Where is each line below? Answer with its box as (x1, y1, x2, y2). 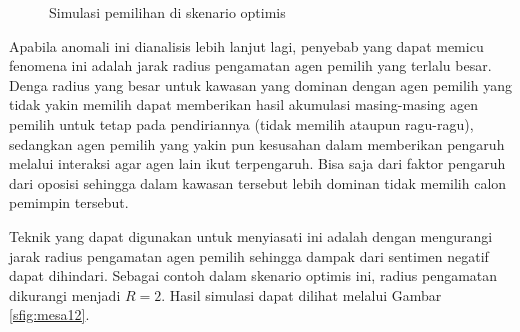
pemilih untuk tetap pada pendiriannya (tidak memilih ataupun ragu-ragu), (9, 113, 474, 134)
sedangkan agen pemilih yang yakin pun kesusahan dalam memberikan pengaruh (9, 133, 505, 154)
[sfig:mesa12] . (9, 304, 90, 325)
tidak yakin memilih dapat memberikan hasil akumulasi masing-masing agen (9, 94, 478, 115)
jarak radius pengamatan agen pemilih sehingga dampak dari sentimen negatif (9, 245, 489, 266)
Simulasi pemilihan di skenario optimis (49, 2, 286, 22)
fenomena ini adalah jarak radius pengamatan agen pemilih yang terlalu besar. (9, 55, 492, 76)
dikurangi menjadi (9, 284, 121, 305)
